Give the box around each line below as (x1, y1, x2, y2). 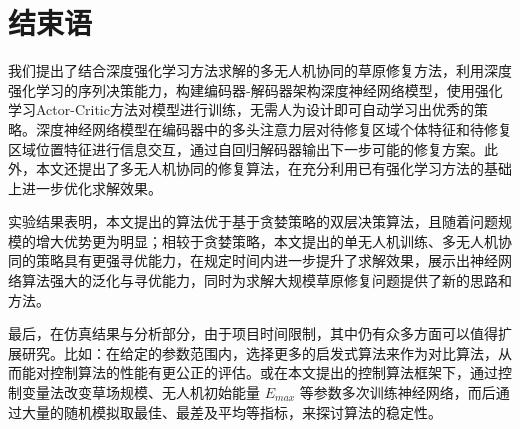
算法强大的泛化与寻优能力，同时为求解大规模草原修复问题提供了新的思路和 (21, 270, 512, 291)
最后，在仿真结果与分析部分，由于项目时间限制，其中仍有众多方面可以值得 (8, 323, 498, 344)
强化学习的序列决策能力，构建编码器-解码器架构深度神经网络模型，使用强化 (8, 79, 503, 100)
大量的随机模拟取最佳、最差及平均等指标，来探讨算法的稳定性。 (21, 401, 442, 422)
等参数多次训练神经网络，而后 (299, 382, 496, 403)
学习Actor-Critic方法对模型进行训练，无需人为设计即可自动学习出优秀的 (8, 99, 474, 120)
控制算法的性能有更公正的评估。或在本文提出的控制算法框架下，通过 (49, 362, 498, 383)
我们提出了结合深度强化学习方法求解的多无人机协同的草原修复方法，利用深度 (8, 60, 512, 81)
